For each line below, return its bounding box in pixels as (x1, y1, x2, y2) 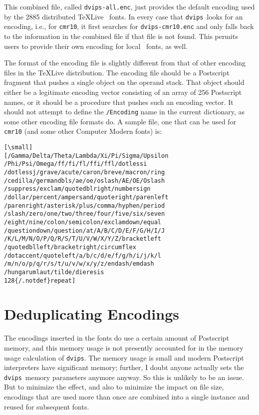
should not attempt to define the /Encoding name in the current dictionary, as (4, 106, 245, 117)
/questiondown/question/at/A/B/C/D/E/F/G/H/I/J (4, 227, 165, 234)
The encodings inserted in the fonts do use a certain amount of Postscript (4, 333, 230, 343)
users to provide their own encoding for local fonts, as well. (4, 40, 188, 51)
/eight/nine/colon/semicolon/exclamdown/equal (4, 218, 161, 226)
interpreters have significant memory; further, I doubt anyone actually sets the (4, 362, 244, 373)
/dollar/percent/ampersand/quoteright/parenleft (4, 193, 169, 201)
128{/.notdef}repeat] (4, 277, 76, 284)
